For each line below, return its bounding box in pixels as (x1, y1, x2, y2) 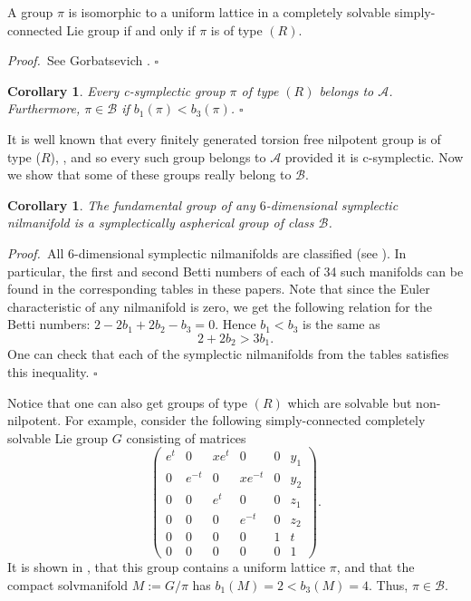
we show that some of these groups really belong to (7, 165, 292, 184)
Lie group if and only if (66, 20, 196, 39)
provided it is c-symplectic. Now (284, 147, 464, 166)
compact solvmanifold (7, 575, 129, 594)
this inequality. (7, 362, 90, 381)
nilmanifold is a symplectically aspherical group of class (7, 213, 314, 232)
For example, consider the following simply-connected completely (64, 411, 426, 430)
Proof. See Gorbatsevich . (7, 51, 150, 70)
